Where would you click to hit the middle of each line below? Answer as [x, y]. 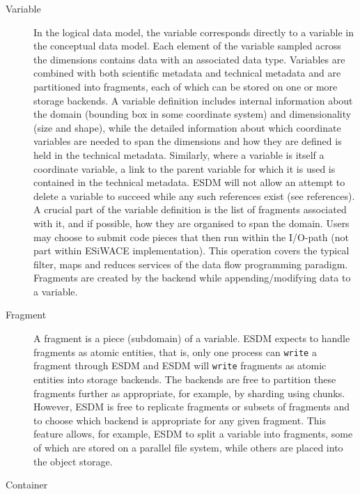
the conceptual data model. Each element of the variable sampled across [187, 46]
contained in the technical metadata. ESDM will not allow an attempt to [189, 182]
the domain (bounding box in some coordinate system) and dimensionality [193, 114]
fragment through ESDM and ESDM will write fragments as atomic [180, 365]
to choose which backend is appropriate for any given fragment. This [180, 420]
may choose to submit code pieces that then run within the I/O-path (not [191, 237]
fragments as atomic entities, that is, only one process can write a [175, 352]
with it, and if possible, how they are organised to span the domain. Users [191, 223]
